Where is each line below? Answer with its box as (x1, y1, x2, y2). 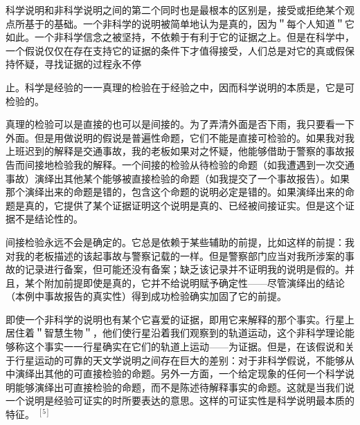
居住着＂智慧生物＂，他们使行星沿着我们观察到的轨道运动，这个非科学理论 (6, 325, 345, 340)
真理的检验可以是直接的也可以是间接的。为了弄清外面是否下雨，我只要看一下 (6, 117, 354, 131)
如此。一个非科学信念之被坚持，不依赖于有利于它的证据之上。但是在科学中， (6, 30, 354, 44)
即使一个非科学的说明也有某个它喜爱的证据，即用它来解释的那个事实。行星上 (6, 312, 354, 326)
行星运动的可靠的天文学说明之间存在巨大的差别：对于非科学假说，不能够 (15, 352, 345, 367)
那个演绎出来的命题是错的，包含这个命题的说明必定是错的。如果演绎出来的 (6, 185, 345, 199)
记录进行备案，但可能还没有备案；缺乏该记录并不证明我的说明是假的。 (24, 262, 345, 276)
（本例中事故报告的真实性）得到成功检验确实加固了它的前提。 (6, 289, 287, 303)
